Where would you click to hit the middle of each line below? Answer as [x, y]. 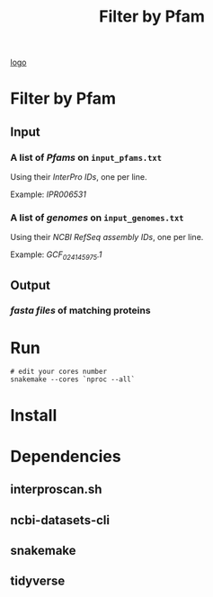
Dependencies [66, 456]
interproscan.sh [56, 490]
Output [30, 285]
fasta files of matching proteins [80, 310]
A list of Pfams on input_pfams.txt [86, 157]
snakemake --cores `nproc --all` [73, 379]
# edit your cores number [58, 372]
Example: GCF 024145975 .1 [56, 256]
